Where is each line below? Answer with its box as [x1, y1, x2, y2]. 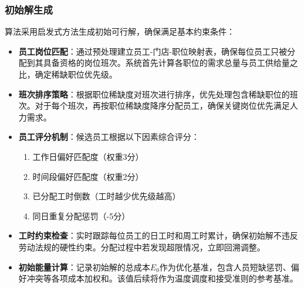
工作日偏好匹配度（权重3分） [32, 150, 144, 162]
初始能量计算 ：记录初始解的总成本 [18, 260, 150, 273]
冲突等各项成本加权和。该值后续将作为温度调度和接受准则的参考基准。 [26, 272, 298, 284]
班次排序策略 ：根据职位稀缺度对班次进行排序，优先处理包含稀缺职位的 [18, 88, 290, 100]
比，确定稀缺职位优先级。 [18, 68, 117, 80]
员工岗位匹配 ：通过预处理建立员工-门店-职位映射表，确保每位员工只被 [18, 45, 288, 57]
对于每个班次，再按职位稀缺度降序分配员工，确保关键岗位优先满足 [35, 99, 290, 112]
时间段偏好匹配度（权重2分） [32, 170, 144, 182]
